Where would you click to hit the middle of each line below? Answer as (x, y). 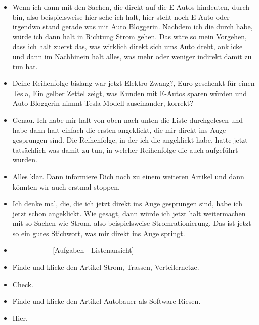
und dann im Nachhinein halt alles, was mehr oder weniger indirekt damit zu (132, 56)
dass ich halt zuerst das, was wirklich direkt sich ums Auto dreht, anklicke (127, 46)
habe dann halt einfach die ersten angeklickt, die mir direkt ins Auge (119, 130)
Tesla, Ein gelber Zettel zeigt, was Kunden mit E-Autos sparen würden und (129, 93)
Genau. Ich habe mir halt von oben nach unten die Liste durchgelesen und (127, 120)
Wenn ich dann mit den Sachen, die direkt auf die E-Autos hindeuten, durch (131, 7)
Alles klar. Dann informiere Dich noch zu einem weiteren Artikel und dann (128, 176)
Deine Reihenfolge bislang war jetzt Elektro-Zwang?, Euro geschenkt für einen (134, 83)
